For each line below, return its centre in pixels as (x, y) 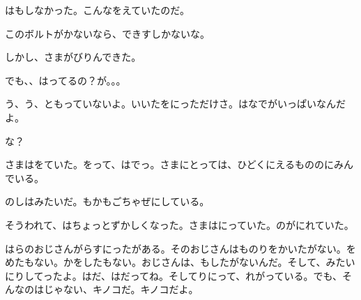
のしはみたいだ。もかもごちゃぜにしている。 (107, 201)
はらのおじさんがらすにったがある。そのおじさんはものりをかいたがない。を (180, 248)
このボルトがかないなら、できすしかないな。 (107, 33)
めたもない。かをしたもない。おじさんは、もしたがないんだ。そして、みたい (180, 262)
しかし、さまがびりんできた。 (73, 57)
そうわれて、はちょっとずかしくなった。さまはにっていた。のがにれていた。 (179, 224)
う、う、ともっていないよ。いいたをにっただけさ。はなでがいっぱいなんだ (176, 104)
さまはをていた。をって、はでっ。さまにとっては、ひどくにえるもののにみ (174, 164)
